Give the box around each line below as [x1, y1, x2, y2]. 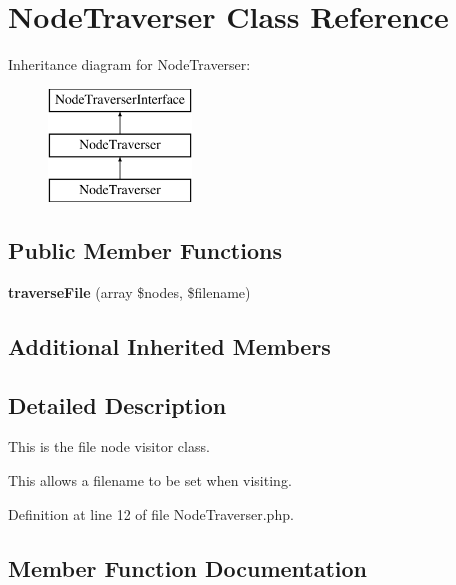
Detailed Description [8, 389, 227, 420]
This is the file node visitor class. [8, 436, 210, 457]
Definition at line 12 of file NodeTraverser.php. [8, 503, 294, 524]
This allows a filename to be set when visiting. [8, 470, 292, 491]
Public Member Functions [8, 235, 282, 266]
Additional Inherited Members [8, 330, 331, 361]
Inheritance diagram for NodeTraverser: [8, 54, 251, 75]
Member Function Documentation [8, 552, 368, 583]
